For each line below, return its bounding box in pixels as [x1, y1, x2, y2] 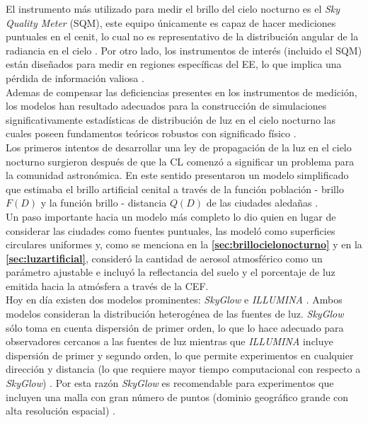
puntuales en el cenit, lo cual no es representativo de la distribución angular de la [6, 29, 359, 44]
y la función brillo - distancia [40, 195, 167, 210]
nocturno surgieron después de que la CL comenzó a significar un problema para [6, 153, 355, 168]
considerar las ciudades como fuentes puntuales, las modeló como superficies [6, 223, 335, 238]
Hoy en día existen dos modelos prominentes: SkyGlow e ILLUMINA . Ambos [6, 292, 343, 307]
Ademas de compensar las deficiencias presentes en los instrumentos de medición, [6, 84, 357, 99]
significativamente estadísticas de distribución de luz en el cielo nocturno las [6, 112, 336, 127]
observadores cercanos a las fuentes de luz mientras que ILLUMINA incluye [6, 334, 333, 349]
